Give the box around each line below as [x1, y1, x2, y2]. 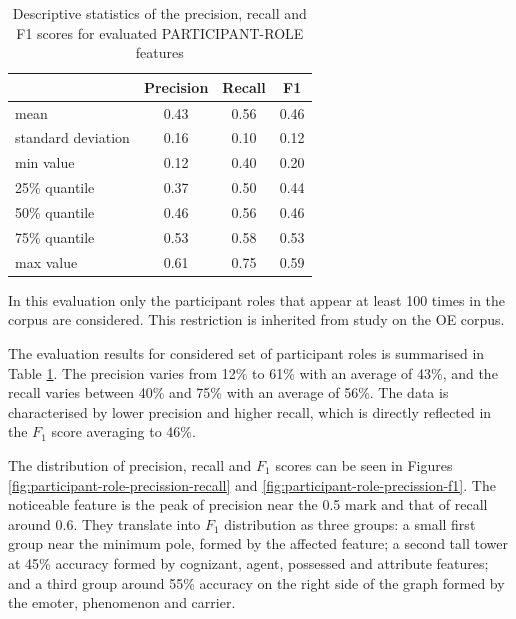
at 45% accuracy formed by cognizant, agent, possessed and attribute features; [8, 552, 489, 573]
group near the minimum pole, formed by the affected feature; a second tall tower [8, 533, 508, 554]
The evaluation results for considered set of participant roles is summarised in [8, 342, 485, 363]
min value [15, 152, 75, 173]
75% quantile [15, 226, 95, 247]
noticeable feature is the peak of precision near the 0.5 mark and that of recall [8, 494, 488, 515]
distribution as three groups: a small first [224, 513, 476, 534]
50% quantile [15, 202, 95, 222]
